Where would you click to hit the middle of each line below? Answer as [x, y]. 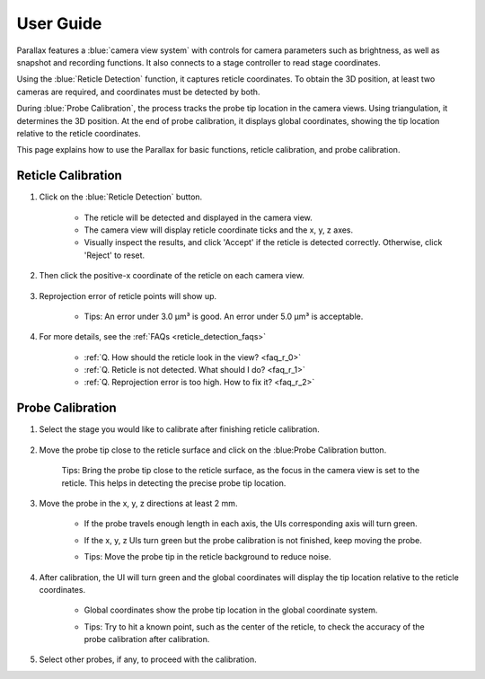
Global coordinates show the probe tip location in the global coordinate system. [231, 610]
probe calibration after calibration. [147, 639]
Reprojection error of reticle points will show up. [128, 295]
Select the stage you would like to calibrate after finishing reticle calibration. [180, 429]
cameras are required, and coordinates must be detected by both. [138, 92]
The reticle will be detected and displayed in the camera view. [198, 217]
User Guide [59, 23]
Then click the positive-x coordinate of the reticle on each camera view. [172, 276]
